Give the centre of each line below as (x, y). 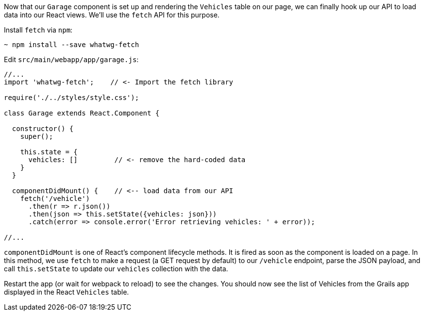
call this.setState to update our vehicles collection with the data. (116, 269)
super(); (37, 136)
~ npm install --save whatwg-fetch (72, 45)
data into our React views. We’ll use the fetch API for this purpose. (112, 15)
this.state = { (49, 152)
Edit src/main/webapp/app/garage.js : (71, 59)
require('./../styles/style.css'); (72, 98)
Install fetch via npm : (38, 30)
